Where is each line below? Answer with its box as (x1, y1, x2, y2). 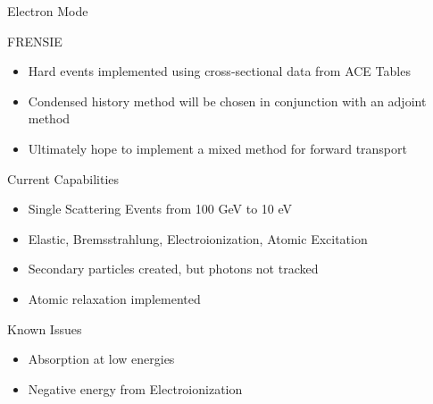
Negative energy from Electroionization (28, 379, 243, 398)
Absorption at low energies (28, 349, 175, 368)
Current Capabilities (7, 169, 120, 188)
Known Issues (7, 319, 82, 338)
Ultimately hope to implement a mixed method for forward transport (28, 139, 407, 157)
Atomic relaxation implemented (28, 289, 201, 307)
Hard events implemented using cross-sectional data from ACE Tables (28, 62, 411, 80)
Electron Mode (7, 2, 88, 20)
